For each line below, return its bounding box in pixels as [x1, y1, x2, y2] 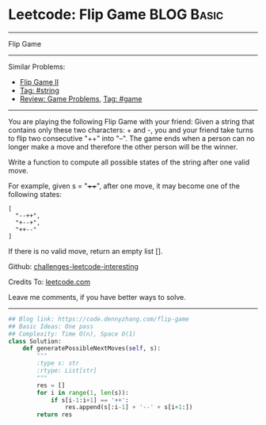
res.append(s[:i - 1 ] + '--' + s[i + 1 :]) [64, 404, 193, 412]
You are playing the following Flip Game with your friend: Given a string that [8, 116, 255, 126]
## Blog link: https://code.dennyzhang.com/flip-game [8, 315, 190, 323]
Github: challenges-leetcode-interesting [8, 261, 139, 271]
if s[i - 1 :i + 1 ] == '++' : [50, 396, 129, 404]
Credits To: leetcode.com [8, 277, 91, 286]
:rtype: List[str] [36, 366, 97, 375]
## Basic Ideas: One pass [8, 322, 93, 330]
